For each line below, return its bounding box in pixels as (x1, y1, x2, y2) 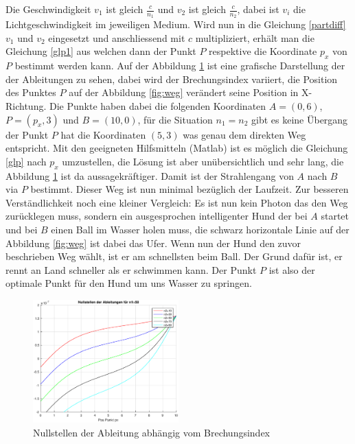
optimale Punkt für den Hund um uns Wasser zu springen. (5, 276, 252, 290)
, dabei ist (237, 2, 279, 16)
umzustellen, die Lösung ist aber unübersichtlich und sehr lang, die (62, 154, 344, 168)
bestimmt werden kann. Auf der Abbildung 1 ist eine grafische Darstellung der (14, 58, 345, 73)
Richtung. (5, 99, 47, 113)
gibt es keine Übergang (251, 112, 348, 126)
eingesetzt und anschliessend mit (48, 30, 185, 45)
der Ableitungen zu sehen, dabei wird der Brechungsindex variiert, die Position (5, 71, 338, 86)
